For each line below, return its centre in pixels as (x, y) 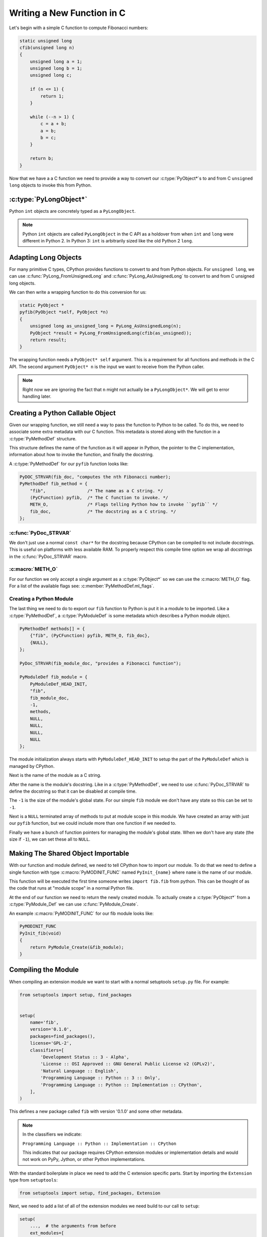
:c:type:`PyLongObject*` (48, 199)
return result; (48, 340)
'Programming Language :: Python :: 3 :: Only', (100, 1078)
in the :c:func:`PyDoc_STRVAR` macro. (48, 556)
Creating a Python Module (41, 599)
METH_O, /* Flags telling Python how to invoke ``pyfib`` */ (124, 504)
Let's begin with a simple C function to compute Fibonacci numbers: (79, 28)
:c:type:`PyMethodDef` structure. (43, 438)
